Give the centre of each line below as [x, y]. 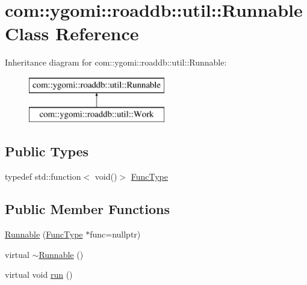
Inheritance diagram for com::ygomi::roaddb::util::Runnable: [116, 62]
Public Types [47, 151]
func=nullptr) [115, 234]
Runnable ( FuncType [44, 234]
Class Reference [72, 33]
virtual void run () [39, 274]
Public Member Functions [87, 209]
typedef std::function [43, 176]
